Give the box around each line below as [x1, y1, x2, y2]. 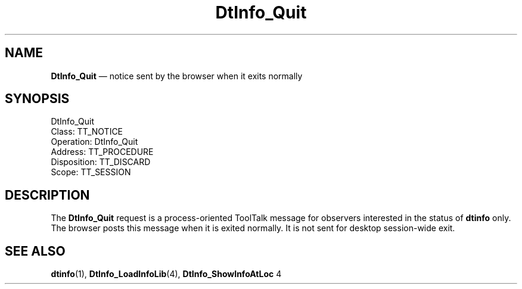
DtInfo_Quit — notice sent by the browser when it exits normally [51, 70, 303, 81]
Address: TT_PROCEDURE [51, 147, 154, 157]
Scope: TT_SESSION [51, 167, 131, 178]
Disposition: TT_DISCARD [51, 157, 151, 167]
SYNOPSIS [5, 91, 70, 107]
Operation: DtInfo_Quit [51, 136, 138, 147]
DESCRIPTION [5, 187, 90, 203]
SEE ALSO [5, 243, 66, 259]
